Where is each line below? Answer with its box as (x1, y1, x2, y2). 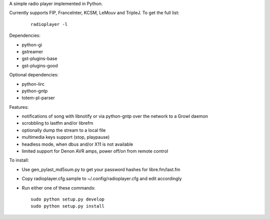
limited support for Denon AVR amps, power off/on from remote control (21, 148, 168, 154)
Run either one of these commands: (21, 185, 96, 191)
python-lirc (21, 81, 45, 87)
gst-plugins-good (21, 62, 58, 68)
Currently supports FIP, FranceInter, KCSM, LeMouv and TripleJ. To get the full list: (9, 10, 179, 16)
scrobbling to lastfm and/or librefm (21, 120, 93, 126)
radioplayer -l (30, 21, 68, 27)
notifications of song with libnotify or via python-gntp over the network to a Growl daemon (21, 113, 208, 119)
